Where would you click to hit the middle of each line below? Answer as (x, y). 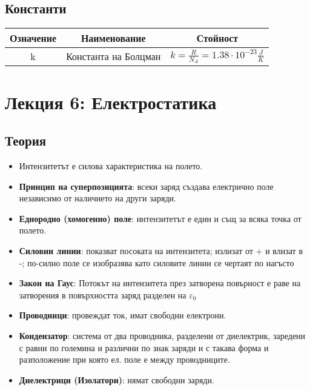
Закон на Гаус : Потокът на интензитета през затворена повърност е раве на (160, 283)
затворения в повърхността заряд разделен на (103, 294)
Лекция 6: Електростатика (111, 102)
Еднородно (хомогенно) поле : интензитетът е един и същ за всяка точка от (160, 218)
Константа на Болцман (114, 56)
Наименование (113, 38)
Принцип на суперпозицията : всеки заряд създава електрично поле (146, 186)
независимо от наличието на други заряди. (97, 198)
